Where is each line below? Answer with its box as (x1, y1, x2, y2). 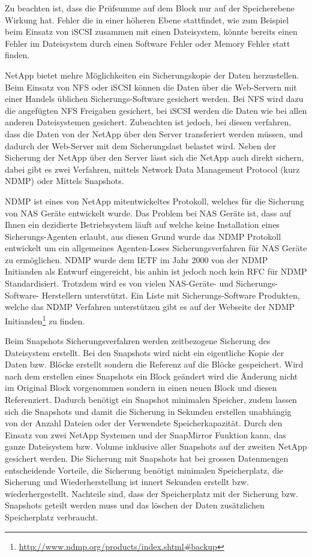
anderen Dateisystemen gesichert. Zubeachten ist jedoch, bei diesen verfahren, (5, 116, 292, 128)
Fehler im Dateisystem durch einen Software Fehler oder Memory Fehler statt (5, 37, 290, 49)
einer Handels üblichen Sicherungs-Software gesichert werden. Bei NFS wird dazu (5, 92, 304, 105)
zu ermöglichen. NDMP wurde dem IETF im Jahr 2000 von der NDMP (5, 253, 268, 266)
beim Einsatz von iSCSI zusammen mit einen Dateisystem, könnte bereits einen (5, 25, 298, 38)
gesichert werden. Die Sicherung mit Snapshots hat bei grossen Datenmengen (5, 452, 289, 465)
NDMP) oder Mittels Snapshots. (5, 174, 124, 187)
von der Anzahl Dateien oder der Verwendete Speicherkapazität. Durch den (5, 417, 283, 429)
